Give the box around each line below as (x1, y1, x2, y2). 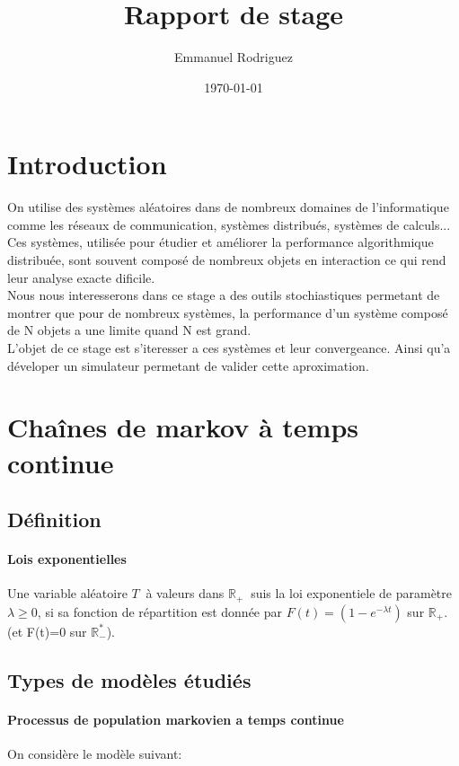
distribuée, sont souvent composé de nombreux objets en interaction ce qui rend (7, 251, 446, 269)
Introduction (7, 145, 167, 182)
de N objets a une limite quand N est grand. (7, 321, 252, 339)
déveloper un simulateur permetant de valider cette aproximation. (7, 356, 369, 374)
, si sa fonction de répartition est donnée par (37, 602, 283, 621)
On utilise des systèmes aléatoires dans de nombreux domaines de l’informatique (7, 198, 449, 216)
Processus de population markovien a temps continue (7, 709, 344, 728)
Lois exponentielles (7, 550, 127, 568)
